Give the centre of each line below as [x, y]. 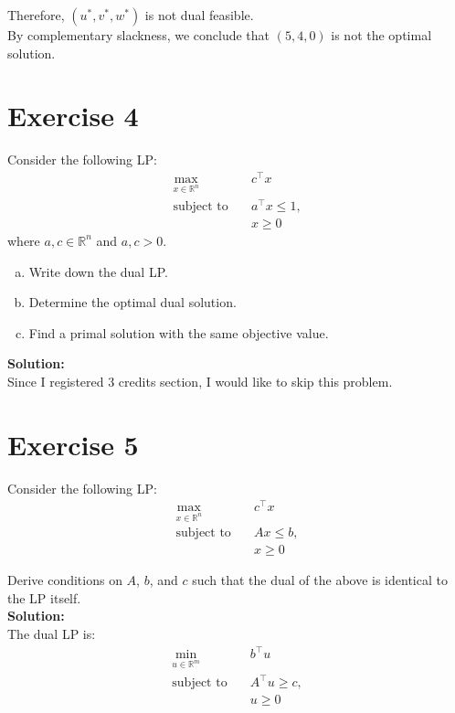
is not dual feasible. [199, 15]
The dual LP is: [52, 633]
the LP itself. [44, 597]
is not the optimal [381, 35]
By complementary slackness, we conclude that [139, 35]
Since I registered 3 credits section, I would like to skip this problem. [200, 381]
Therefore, [36, 15]
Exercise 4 [73, 116]
